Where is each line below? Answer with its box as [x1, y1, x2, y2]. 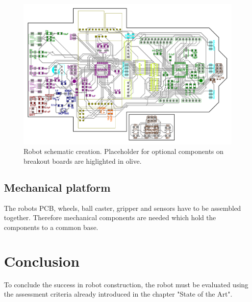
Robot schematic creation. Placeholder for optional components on [24, 146, 224, 156]
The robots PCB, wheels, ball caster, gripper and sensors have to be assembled [4, 202, 241, 213]
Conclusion [4, 251, 80, 271]
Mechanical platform [4, 179, 111, 195]
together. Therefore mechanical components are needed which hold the [4, 212, 216, 223]
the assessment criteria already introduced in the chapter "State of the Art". [4, 289, 232, 299]
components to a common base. [4, 222, 99, 232]
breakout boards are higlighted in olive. [24, 155, 142, 166]
